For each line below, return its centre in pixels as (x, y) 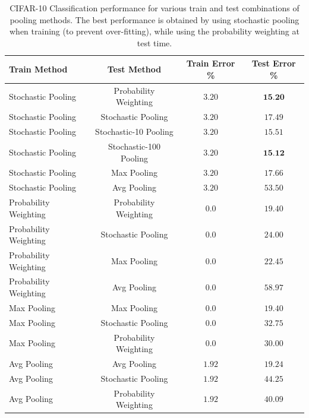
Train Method (38, 69)
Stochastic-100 (134, 146)
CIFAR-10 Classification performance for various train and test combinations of (154, 8)
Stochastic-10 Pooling (134, 132)
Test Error (274, 63)
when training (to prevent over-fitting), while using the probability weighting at (154, 31)
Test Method (134, 69)
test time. (154, 42)
